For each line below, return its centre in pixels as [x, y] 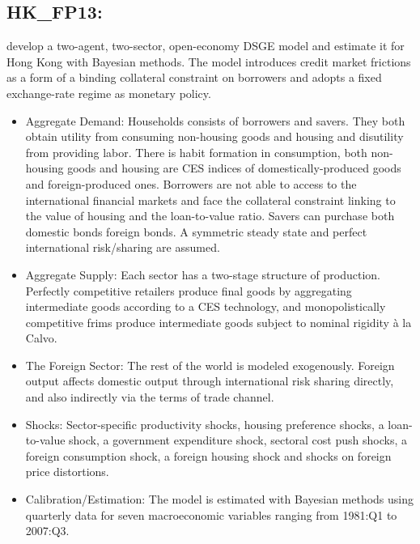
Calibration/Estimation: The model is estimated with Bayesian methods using [220, 499]
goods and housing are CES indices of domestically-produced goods [234, 168]
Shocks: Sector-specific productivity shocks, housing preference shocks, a [205, 424]
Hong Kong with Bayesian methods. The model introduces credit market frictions [209, 61]
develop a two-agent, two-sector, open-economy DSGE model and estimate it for [206, 46]
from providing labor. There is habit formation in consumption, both [196, 152]
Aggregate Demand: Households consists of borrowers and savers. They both [215, 120]
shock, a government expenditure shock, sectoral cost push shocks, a [238, 440]
